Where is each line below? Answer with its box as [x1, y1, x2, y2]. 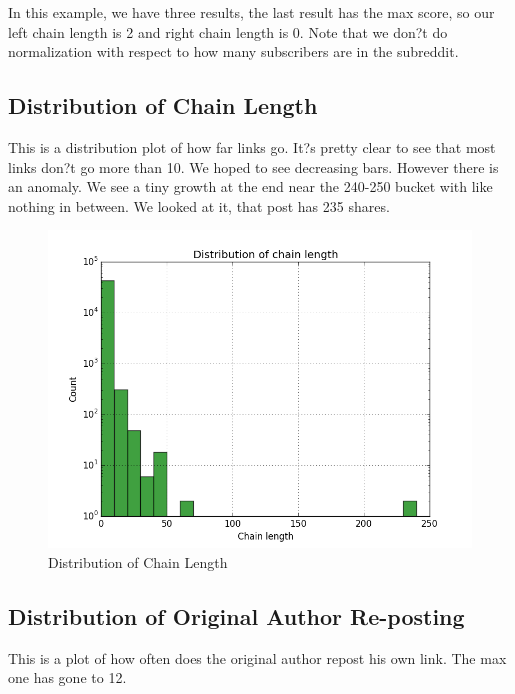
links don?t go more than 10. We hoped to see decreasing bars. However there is [8, 156, 499, 177]
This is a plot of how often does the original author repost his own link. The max [8, 647, 507, 668]
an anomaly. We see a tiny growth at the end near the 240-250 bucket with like [8, 176, 493, 197]
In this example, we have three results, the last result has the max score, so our [8, 2, 495, 22]
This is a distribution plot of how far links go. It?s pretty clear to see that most [8, 136, 496, 157]
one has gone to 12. [8, 667, 127, 688]
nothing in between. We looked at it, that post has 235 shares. [8, 195, 390, 216]
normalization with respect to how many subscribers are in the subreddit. [8, 41, 459, 62]
